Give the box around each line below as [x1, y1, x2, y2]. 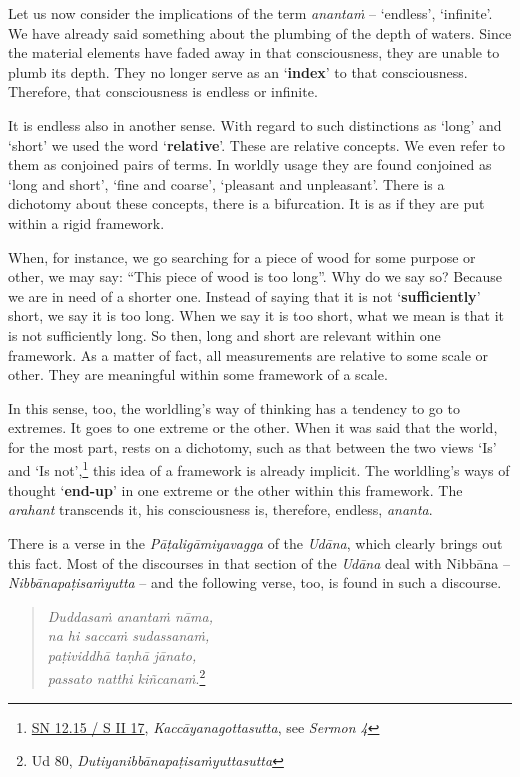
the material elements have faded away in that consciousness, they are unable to [8, 42, 500, 63]
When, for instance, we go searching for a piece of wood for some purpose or [8, 246, 476, 267]
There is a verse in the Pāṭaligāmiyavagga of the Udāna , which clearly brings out [8, 532, 503, 553]
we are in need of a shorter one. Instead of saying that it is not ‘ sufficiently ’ [8, 285, 481, 306]
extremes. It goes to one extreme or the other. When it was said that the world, [8, 417, 498, 438]
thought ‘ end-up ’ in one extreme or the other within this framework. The [8, 479, 463, 500]
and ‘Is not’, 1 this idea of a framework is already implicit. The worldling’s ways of [8, 457, 510, 481]
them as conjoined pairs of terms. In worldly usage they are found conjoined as [8, 154, 492, 175]
